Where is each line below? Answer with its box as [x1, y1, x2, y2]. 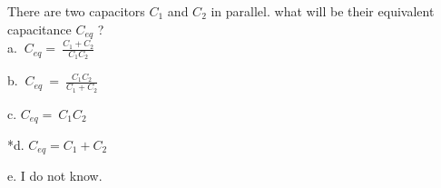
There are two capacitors [7, 2, 145, 20]
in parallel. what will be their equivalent [211, 2, 435, 20]
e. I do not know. [7, 166, 103, 185]
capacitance [7, 19, 72, 38]
